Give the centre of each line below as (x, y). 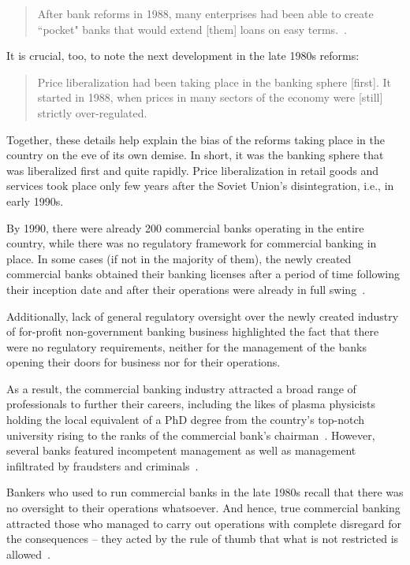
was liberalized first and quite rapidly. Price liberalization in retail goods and (193, 170)
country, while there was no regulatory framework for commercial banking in (192, 243)
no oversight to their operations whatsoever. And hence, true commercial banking (203, 508)
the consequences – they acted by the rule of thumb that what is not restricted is (203, 539)
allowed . (29, 554)
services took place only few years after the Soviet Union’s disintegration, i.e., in (200, 186)
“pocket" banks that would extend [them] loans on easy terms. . (192, 29)
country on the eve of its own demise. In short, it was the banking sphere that (195, 155)
